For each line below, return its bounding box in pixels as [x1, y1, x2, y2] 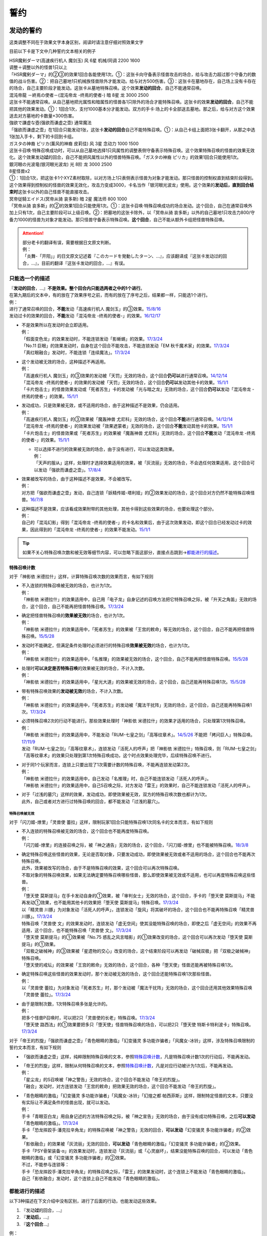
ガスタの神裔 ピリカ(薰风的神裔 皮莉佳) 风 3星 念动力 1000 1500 [9, 140, 139, 146]
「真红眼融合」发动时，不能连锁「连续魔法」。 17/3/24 [21, 350, 131, 355]
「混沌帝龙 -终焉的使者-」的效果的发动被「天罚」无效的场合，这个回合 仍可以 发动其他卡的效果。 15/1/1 [21, 380, 228, 385]
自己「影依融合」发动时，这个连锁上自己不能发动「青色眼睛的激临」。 [21, 1176, 163, 1182]
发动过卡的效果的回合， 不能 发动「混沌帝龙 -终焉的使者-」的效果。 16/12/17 [9, 313, 161, 319]
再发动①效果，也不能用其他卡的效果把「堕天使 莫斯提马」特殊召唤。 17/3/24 [21, 900, 179, 906]
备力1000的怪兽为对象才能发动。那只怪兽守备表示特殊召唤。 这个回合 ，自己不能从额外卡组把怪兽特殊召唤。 [9, 217, 227, 222]
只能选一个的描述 [9, 275, 50, 282]
